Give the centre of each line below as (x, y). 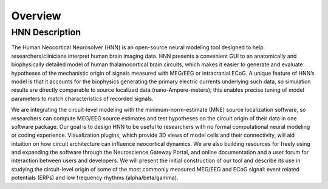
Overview (36, 16)
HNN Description (46, 32)
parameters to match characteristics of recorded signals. (82, 98)
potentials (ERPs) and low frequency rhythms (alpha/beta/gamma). (95, 178)
